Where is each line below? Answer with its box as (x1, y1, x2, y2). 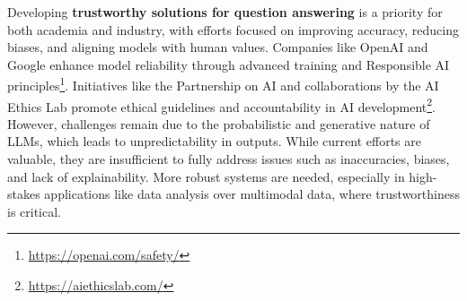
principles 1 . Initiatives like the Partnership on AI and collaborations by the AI (7, 73, 439, 95)
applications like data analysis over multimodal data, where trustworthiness (44, 185, 460, 203)
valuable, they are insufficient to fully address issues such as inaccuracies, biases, (7, 150, 450, 168)
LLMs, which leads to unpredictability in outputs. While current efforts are (7, 132, 421, 150)
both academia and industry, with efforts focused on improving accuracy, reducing (7, 20, 459, 39)
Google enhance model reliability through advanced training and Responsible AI (7, 55, 450, 73)
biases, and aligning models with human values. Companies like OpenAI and (7, 38, 428, 56)
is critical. (7, 202, 62, 220)
